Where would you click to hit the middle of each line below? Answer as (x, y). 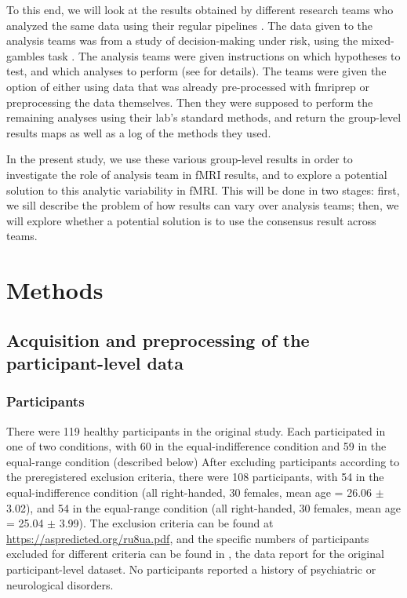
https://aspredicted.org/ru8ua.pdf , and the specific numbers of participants (188, 538)
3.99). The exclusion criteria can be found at (166, 523)
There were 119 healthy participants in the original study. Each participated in (196, 430)
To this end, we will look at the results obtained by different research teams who (200, 9)
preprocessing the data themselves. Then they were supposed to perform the (190, 102)
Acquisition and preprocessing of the (158, 339)
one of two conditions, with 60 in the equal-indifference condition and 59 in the (196, 446)
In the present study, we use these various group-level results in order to (180, 159)
